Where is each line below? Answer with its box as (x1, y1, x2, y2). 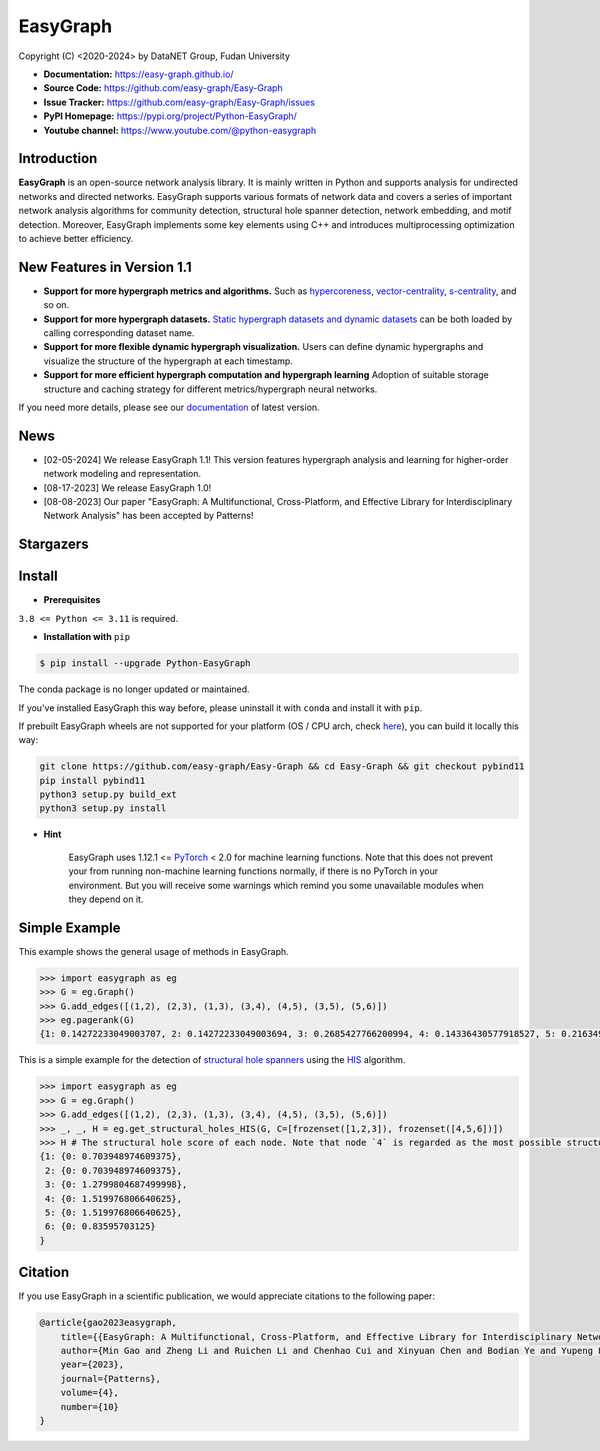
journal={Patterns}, (60, 1373, 162, 1384)
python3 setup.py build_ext (39, 789, 177, 800)
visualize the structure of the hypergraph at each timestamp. (43, 355, 294, 367)
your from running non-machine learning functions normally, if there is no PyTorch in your (68, 865, 439, 877)
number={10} (60, 1401, 120, 1412)
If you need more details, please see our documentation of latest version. (18, 401, 320, 413)
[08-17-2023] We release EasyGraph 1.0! (43, 481, 212, 494)
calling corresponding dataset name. (43, 327, 195, 339)
